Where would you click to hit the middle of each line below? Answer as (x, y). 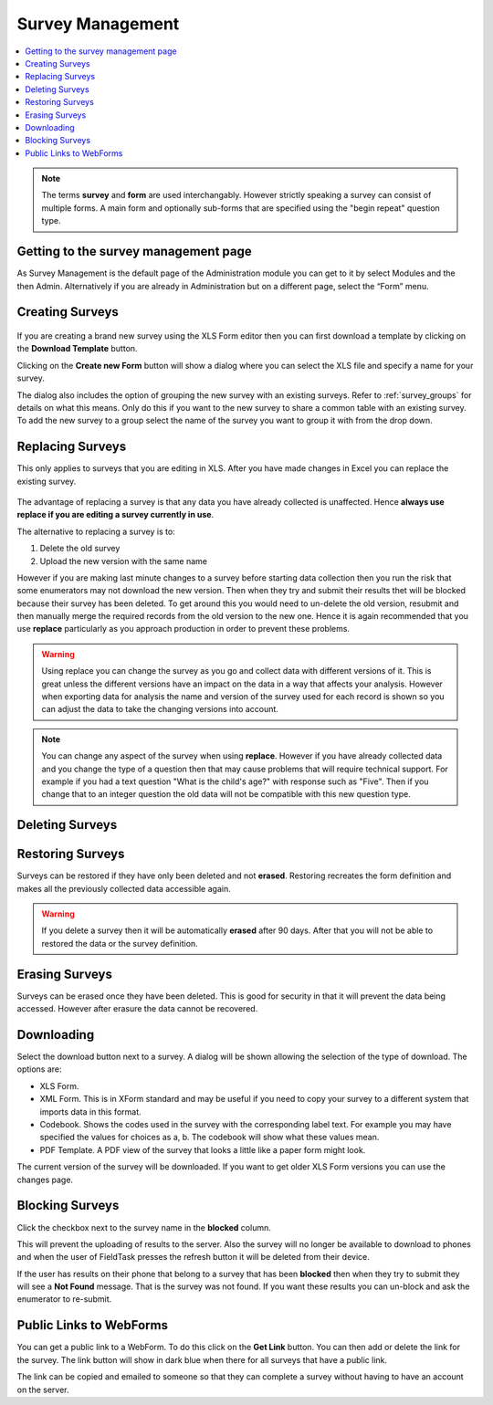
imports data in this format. (90, 1111)
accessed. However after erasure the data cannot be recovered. (137, 1009)
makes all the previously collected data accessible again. (124, 888)
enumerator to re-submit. (64, 1299)
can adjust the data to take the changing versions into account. (160, 709)
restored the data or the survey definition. (120, 943)
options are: (40, 1069)
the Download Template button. (77, 349)
